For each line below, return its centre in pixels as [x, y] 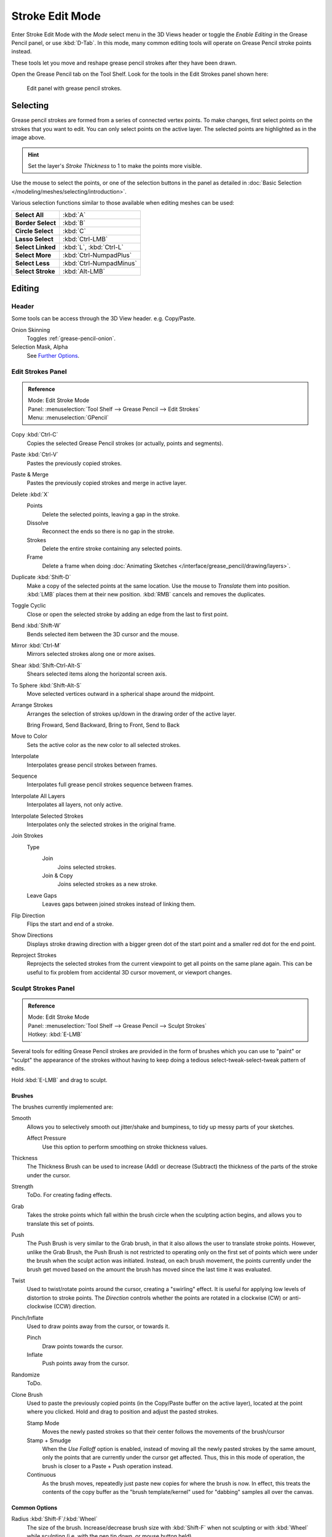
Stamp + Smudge [49, 1440]
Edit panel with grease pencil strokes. [74, 88]
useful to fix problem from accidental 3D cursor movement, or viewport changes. [129, 972]
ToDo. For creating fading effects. [69, 1195]
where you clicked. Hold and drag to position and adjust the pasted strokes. [122, 1412]
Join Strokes [27, 836]
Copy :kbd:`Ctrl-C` [35, 435]
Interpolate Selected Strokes [47, 816]
